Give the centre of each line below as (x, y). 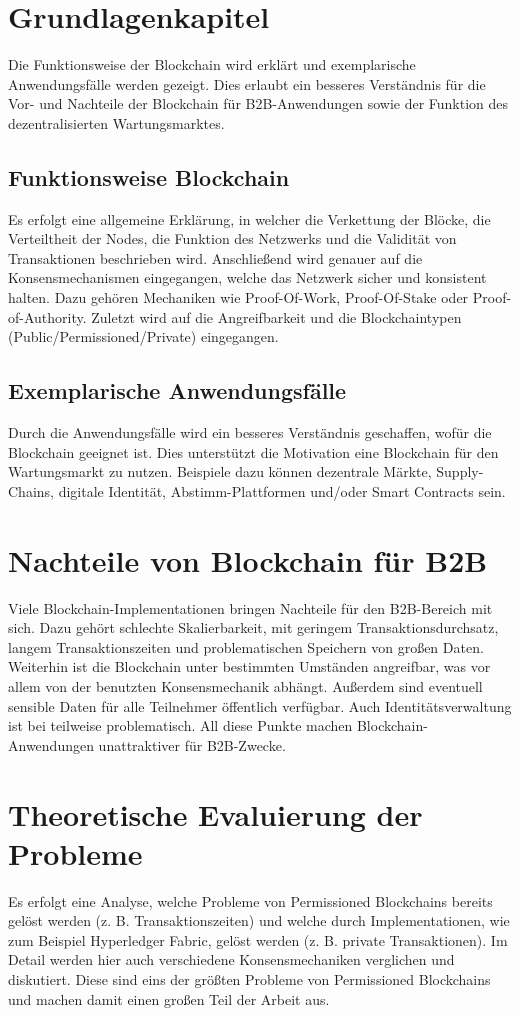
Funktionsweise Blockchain (149, 176)
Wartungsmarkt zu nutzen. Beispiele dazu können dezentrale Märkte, (220, 471)
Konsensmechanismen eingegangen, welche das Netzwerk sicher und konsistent (247, 277)
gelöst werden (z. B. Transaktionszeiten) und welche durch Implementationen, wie (259, 920)
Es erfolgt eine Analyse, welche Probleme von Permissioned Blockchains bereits (250, 900)
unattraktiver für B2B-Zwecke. (192, 744)
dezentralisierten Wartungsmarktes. (116, 122)
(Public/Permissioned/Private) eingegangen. (143, 336)
